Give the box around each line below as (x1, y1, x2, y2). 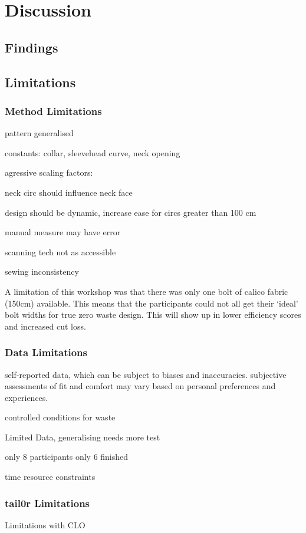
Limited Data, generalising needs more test (5, 430, 160, 443)
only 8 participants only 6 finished (5, 450, 129, 463)
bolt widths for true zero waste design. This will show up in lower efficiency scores (5, 308, 301, 321)
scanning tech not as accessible (5, 245, 116, 258)
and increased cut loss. (5, 320, 86, 332)
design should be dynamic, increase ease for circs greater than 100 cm (5, 206, 256, 218)
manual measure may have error (5, 226, 121, 238)
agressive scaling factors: (5, 166, 93, 179)
